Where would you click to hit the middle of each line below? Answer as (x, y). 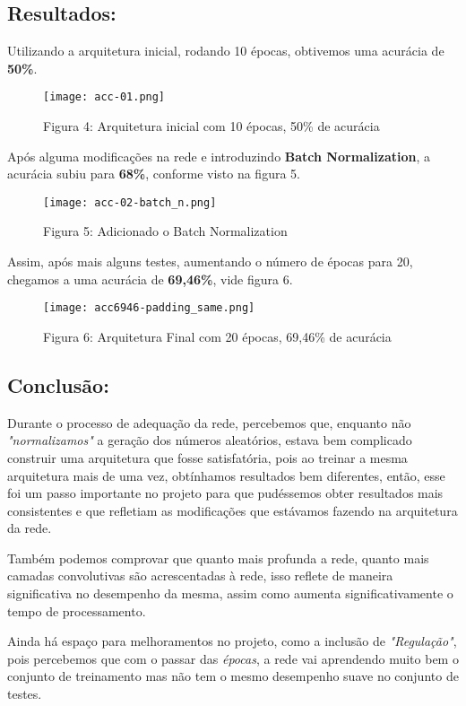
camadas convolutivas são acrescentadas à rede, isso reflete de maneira (200, 575)
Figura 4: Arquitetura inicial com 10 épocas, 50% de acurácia (211, 126)
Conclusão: (58, 384)
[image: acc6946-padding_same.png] (149, 308)
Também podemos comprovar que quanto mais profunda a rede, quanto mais (218, 558)
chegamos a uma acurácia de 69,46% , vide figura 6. (150, 279)
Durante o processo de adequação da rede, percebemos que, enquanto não (209, 422)
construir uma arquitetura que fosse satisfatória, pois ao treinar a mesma (207, 457)
